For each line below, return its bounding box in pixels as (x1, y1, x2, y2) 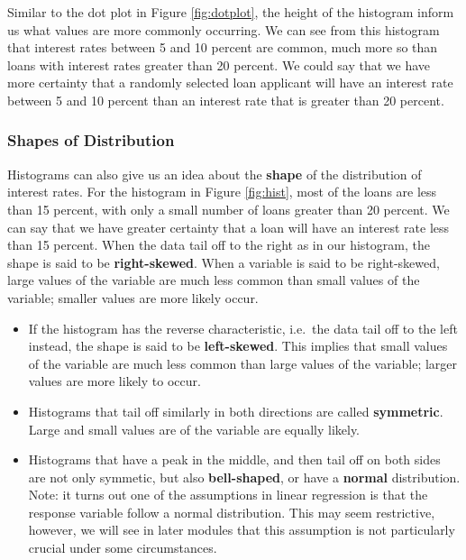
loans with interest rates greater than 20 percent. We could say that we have (7, 55, 431, 74)
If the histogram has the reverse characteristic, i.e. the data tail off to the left (28, 318, 458, 337)
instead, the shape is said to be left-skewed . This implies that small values (28, 336, 448, 355)
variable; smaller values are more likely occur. (7, 288, 259, 307)
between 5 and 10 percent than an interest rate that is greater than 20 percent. (7, 90, 444, 109)
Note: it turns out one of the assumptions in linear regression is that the (28, 485, 428, 504)
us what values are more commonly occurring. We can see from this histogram (7, 20, 440, 39)
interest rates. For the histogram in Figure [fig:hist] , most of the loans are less (7, 182, 437, 201)
